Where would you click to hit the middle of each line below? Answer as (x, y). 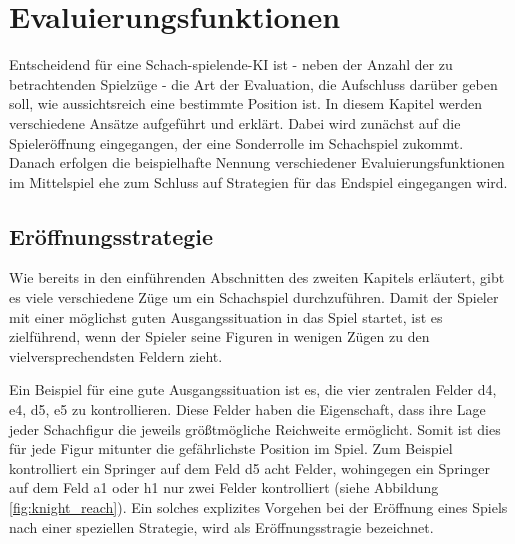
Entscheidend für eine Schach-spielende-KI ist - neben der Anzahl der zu (231, 64)
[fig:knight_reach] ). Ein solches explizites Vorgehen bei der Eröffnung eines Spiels (258, 507)
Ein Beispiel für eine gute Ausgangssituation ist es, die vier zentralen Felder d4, (253, 389)
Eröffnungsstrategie (111, 235)
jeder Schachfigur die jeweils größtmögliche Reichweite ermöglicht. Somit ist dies (255, 428)
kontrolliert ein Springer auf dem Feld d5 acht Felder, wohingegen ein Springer (249, 467)
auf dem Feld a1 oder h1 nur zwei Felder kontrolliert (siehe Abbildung (224, 487)
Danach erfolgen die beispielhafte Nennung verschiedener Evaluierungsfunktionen (257, 162)
